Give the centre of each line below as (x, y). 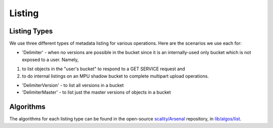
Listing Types (31, 31)
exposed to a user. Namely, (50, 59)
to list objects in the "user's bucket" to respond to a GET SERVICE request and (104, 69)
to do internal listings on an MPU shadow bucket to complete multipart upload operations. (116, 76)
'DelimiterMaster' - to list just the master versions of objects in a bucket (97, 92)
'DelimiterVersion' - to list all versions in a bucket (73, 86)
